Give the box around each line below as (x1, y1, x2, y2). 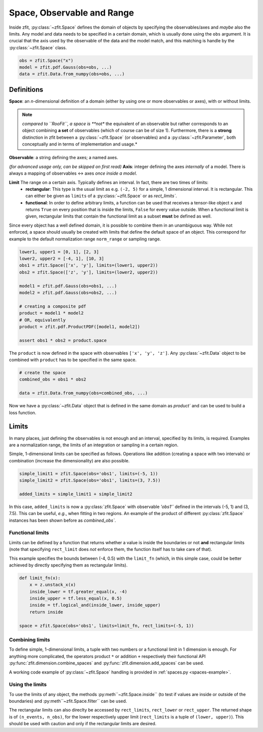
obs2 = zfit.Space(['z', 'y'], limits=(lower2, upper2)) (19, 269, 158, 275)
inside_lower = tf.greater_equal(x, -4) (29, 589, 128, 594)
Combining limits (9, 636, 51, 643)
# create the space (19, 370, 66, 376)
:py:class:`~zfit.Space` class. (9, 44, 67, 51)
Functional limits (9, 530, 49, 536)
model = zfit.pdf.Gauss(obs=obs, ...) (19, 65, 112, 70)
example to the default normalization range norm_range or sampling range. (9, 236, 161, 242)
